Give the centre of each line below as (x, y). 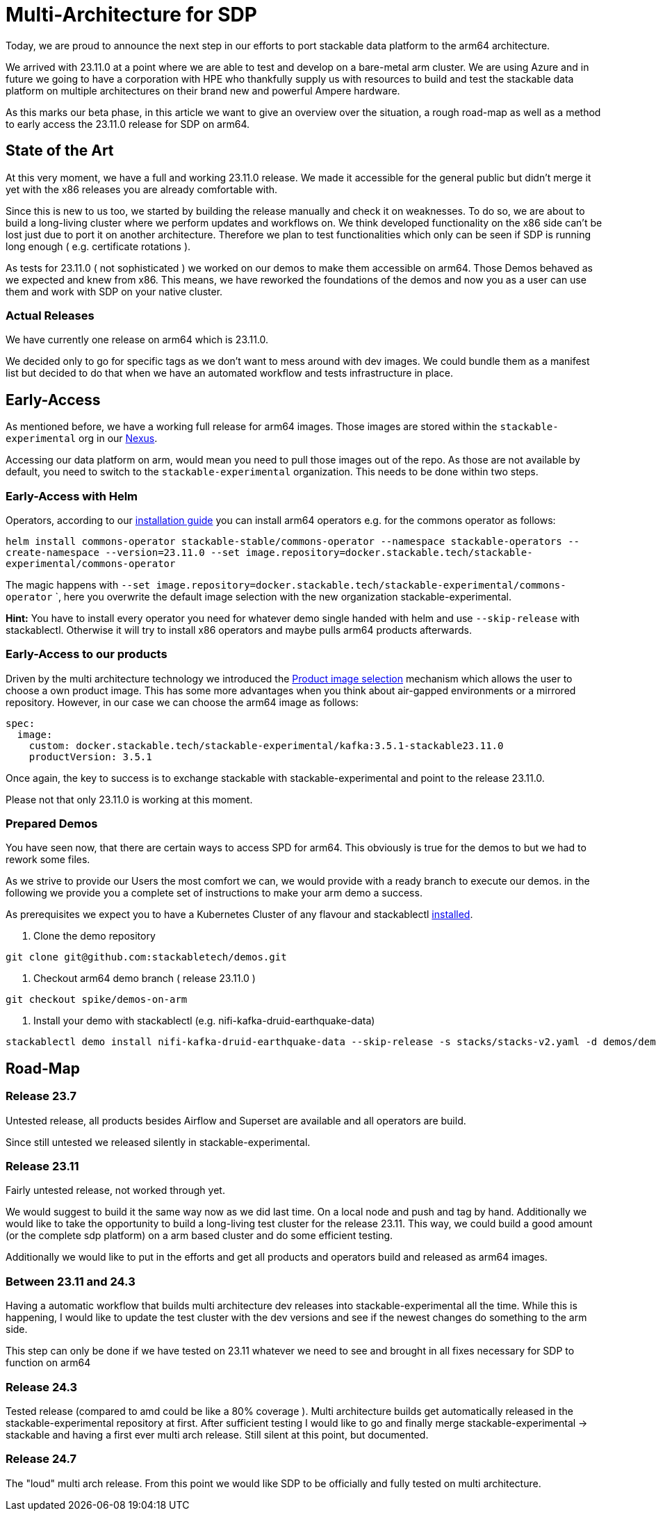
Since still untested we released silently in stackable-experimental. (158, 1142)
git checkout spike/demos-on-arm (97, 1000)
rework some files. (48, 860)
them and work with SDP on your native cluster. (114, 291)
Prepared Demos (52, 824)
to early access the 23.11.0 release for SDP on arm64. (128, 124)
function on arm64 (48, 1363)
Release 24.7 (41, 1459)
